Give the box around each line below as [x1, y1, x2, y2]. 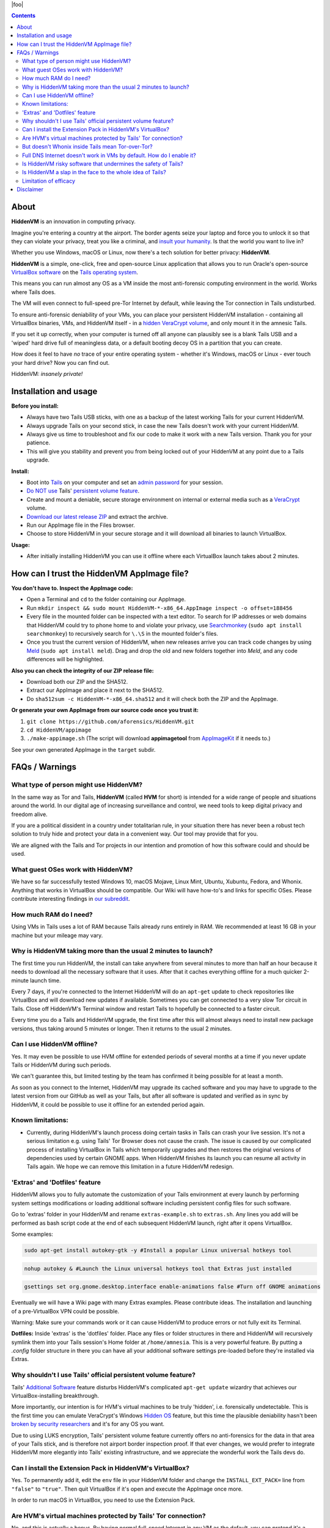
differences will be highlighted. [26, 656, 105, 663]
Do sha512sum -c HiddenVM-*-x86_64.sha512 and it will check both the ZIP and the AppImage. [26, 695, 278, 702]
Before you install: [11, 402, 59, 410]
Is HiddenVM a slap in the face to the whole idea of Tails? [22, 169, 166, 176]
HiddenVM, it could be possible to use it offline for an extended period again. [11, 1101, 205, 1108]
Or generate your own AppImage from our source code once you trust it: [11, 707, 199, 714]
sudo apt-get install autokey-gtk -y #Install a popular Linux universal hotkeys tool [24, 1247, 292, 1254]
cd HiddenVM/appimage [26, 726, 92, 733]
